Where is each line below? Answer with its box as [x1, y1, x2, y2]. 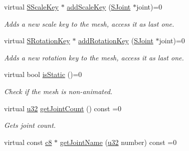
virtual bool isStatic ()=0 [4, 69, 82, 80]
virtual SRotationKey [4, 35, 70, 46]
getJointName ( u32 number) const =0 [60, 136, 177, 147]
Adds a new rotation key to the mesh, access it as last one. [4, 52, 184, 62]
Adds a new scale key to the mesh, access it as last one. [4, 18, 174, 29]
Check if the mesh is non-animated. [4, 86, 113, 96]
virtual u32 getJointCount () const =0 [4, 103, 122, 113]
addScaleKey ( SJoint [67, 2, 131, 12]
